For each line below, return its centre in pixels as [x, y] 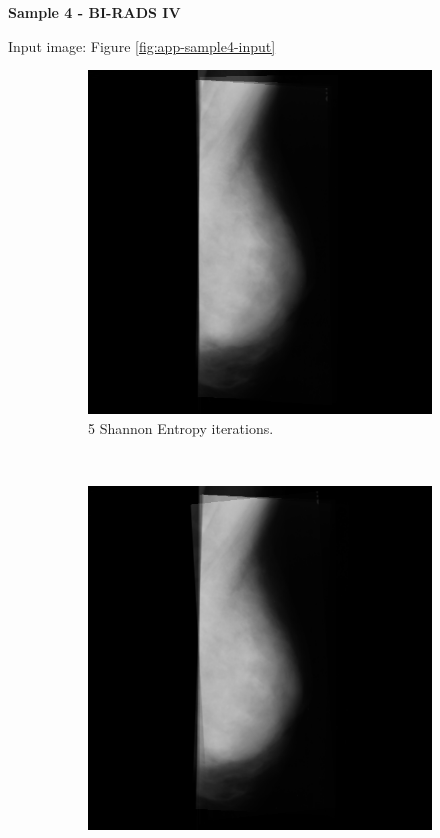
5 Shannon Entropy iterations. [181, 427]
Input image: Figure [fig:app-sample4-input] [142, 45]
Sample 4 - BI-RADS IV [94, 12]
